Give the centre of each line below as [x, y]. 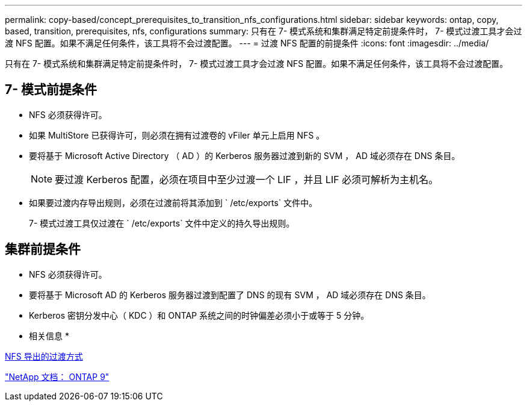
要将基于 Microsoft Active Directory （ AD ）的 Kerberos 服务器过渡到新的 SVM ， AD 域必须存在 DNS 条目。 [245, 155]
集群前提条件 [43, 249]
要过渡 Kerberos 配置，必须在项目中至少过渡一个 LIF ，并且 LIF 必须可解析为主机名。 [247, 179]
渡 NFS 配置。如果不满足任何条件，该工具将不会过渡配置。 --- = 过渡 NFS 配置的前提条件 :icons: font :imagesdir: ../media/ [247, 43]
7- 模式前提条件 [51, 90]
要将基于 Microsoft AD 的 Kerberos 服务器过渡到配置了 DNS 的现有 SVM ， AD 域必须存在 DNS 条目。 [230, 295]
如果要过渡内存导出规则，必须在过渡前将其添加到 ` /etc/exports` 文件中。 [173, 202]
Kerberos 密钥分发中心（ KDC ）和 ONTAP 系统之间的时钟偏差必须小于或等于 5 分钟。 [199, 315]
